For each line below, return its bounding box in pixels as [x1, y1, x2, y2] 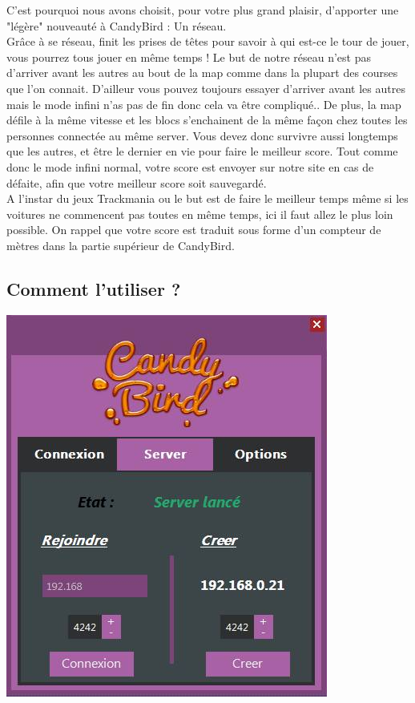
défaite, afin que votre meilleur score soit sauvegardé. [6, 174, 267, 191]
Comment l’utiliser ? [6, 276, 181, 301]
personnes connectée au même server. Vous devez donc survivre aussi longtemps [6, 127, 398, 143]
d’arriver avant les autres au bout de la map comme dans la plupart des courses [6, 64, 398, 81]
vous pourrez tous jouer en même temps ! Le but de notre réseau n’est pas [6, 48, 372, 65]
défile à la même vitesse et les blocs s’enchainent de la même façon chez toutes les [6, 111, 408, 128]
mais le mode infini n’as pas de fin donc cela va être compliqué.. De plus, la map [6, 95, 401, 112]
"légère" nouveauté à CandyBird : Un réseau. [6, 17, 227, 34]
